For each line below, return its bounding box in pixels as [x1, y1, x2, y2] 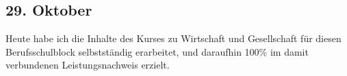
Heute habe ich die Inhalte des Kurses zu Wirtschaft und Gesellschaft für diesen [5, 31, 342, 45]
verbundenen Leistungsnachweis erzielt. [5, 58, 170, 72]
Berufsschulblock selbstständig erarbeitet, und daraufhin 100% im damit [5, 44, 309, 58]
